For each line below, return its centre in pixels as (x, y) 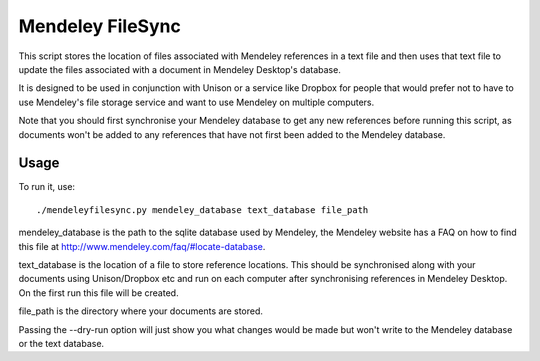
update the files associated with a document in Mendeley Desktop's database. (180, 69)
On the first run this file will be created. (98, 292)
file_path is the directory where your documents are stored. (141, 311)
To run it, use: (46, 187)
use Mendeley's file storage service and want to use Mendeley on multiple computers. (196, 102)
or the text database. (61, 343)
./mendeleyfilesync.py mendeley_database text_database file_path (202, 209)
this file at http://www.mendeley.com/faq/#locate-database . (142, 246)
